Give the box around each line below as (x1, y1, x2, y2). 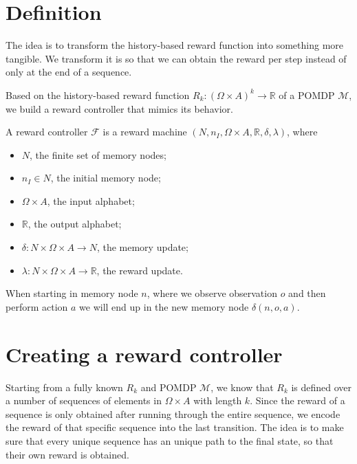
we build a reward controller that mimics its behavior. (6, 101, 233, 115)
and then (288, 286, 326, 300)
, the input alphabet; (47, 193, 135, 208)
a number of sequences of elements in (6, 393, 162, 408)
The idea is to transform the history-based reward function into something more (6, 38, 344, 52)
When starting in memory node (6, 286, 138, 300)
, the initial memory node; (50, 170, 161, 185)
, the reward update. (96, 263, 183, 277)
